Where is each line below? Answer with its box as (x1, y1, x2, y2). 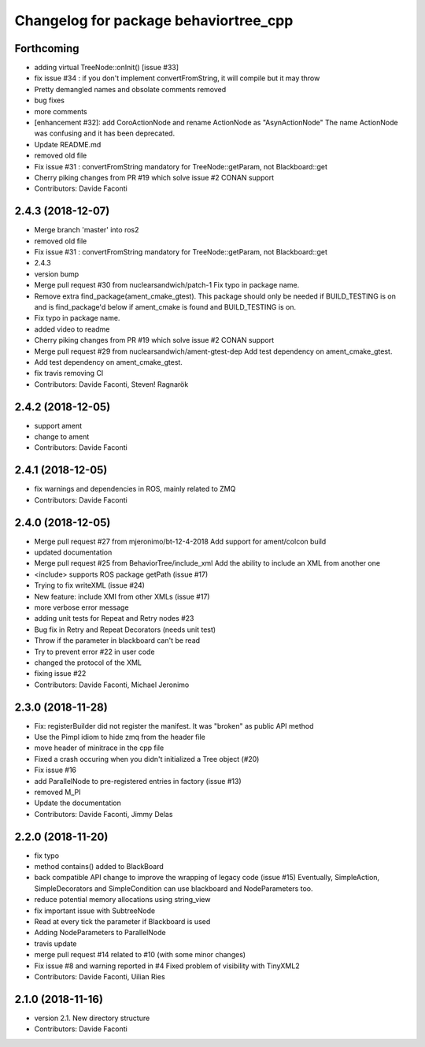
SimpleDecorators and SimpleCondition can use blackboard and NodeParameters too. (34, 883, 313, 893)
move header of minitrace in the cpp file (34, 743, 164, 752)
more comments (34, 106, 87, 116)
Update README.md (34, 139, 102, 149)
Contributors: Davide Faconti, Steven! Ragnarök (34, 379, 189, 389)
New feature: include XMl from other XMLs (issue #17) (34, 592, 210, 601)
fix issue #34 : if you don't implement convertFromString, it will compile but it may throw (34, 73, 320, 83)
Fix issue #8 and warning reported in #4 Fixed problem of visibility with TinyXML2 (34, 961, 300, 971)
